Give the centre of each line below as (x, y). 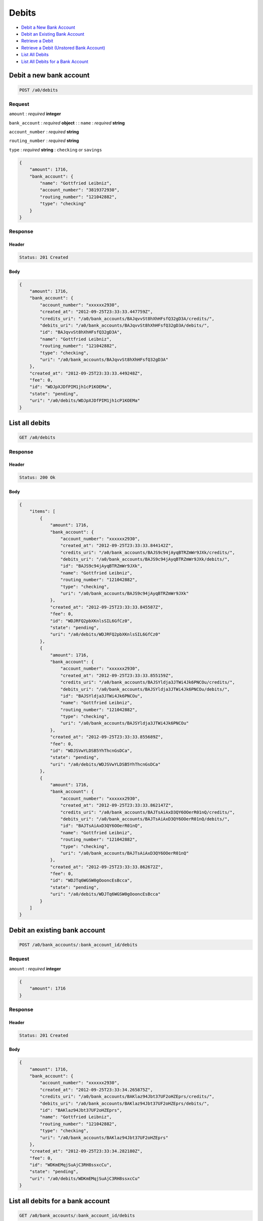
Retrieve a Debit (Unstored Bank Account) (63, 48)
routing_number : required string (44, 141)
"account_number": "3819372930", (80, 190)
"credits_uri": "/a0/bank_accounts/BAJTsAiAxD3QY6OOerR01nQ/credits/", (148, 812)
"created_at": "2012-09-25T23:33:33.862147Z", (117, 805)
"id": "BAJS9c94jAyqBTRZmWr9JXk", (102, 566)
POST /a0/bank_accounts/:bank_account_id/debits (78, 945)
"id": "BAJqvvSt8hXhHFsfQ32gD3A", (81, 332)
